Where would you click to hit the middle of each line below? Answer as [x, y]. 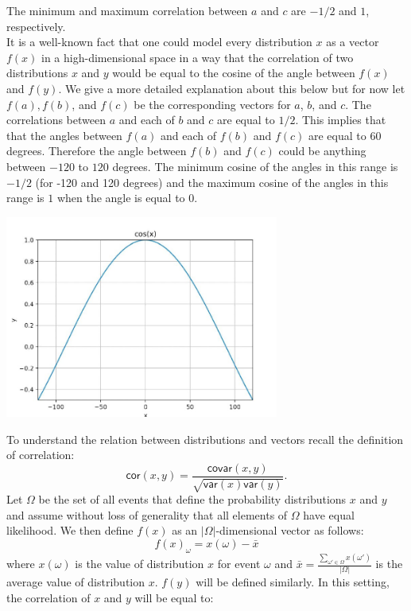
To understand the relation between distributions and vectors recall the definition [205, 439]
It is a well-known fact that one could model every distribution [159, 42]
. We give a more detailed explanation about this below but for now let [232, 88]
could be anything [322, 151]
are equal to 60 [345, 135]
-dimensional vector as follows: [290, 530]
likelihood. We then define [70, 530]
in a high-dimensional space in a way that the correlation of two [198, 57]
